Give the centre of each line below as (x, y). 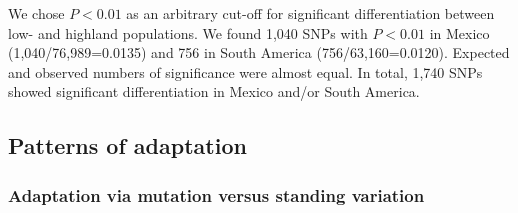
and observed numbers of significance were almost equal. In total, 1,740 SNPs (245, 71)
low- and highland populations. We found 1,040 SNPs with (188, 32)
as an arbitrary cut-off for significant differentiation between (310, 13)
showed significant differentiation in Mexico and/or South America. (214, 91)
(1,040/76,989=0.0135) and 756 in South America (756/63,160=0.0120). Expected (259, 52)
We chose (36, 13)
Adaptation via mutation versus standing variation (216, 194)
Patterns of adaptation (127, 145)
